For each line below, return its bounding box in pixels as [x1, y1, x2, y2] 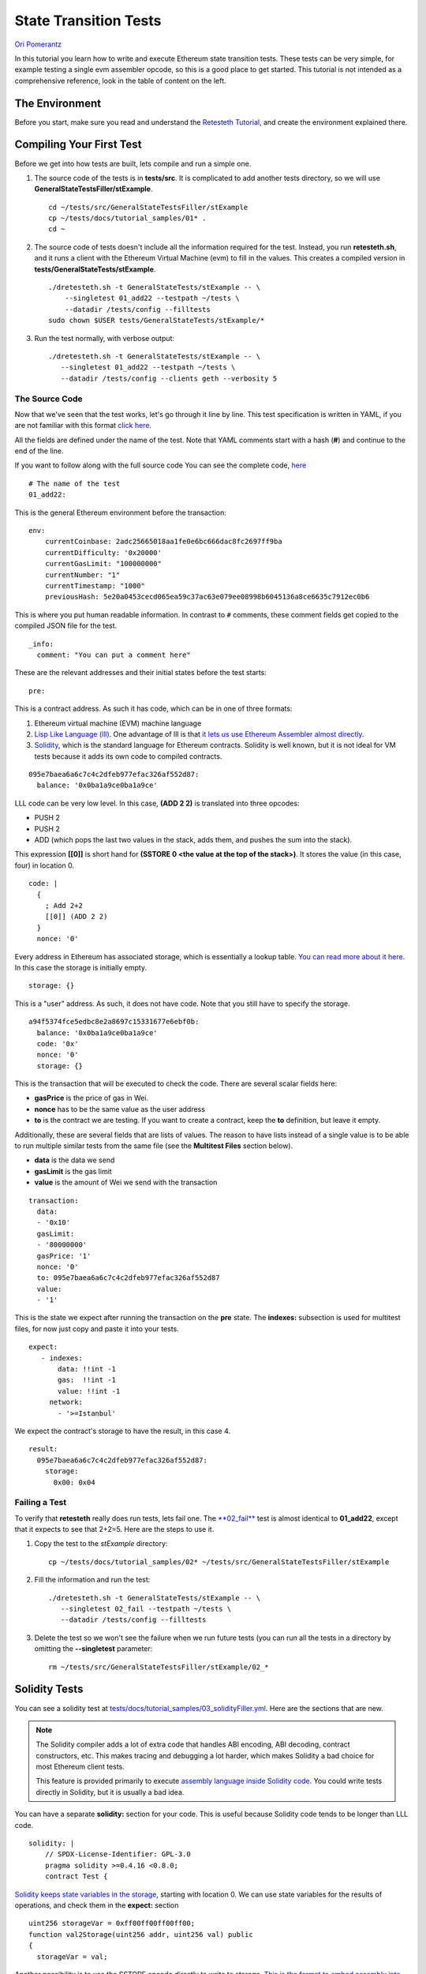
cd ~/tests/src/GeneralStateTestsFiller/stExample [48, 202, 248, 212]
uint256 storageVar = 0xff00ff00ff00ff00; [28, 1919, 196, 1928]
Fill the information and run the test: [34, 1575, 151, 1585]
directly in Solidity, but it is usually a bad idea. [35, 1787, 185, 1796]
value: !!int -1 [58, 1387, 121, 1395]
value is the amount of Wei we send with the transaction [34, 1177, 218, 1188]
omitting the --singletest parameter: [34, 1644, 153, 1653]
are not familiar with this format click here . [14, 421, 152, 430]
